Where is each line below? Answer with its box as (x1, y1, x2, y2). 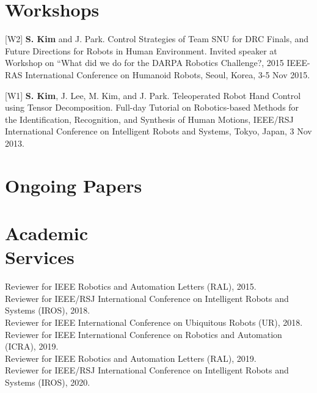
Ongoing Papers (5, 172, 142, 197)
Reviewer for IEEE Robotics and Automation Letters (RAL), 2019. (5, 351, 257, 364)
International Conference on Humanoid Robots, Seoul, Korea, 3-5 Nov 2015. (25, 68, 310, 81)
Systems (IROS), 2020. (5, 375, 90, 388)
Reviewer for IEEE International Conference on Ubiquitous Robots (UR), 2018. (5, 315, 303, 328)
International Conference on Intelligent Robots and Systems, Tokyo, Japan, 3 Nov (5, 125, 312, 138)
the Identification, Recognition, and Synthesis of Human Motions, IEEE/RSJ (5, 112, 294, 125)
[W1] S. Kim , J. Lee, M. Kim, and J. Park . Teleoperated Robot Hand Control (5, 89, 301, 101)
